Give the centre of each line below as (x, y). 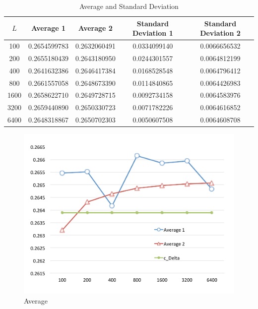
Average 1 (48, 28)
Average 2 (95, 28)
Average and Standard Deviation (129, 6)
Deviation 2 (220, 33)
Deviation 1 (153, 33)
